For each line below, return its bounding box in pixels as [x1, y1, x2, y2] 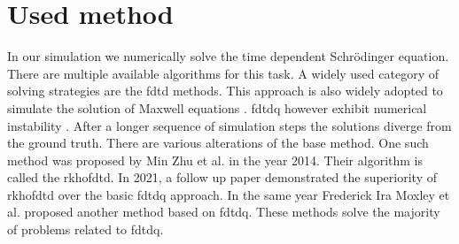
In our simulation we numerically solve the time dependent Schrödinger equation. [7, 47, 449, 65]
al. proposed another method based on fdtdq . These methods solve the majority [7, 202, 440, 221]
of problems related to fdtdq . [7, 220, 164, 239]
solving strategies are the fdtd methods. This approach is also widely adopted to [7, 81, 443, 100]
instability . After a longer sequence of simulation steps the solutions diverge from [7, 116, 452, 134]
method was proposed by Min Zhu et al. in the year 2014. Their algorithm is [7, 150, 423, 169]
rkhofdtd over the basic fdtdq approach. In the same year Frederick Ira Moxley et [7, 185, 450, 203]
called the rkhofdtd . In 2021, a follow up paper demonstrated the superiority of [7, 168, 437, 187]
